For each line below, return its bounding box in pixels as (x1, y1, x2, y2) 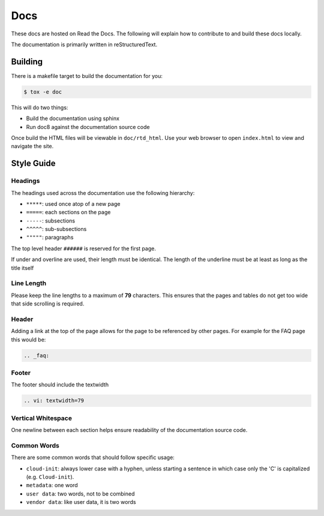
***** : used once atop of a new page (26, 200, 121, 207)
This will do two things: (11, 104, 68, 111)
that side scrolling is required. (11, 300, 85, 307)
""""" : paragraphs (26, 234, 74, 241)
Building (11, 56, 43, 67)
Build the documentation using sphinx (26, 115, 120, 122)
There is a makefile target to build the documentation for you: (11, 72, 163, 79)
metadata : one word (26, 482, 78, 489)
